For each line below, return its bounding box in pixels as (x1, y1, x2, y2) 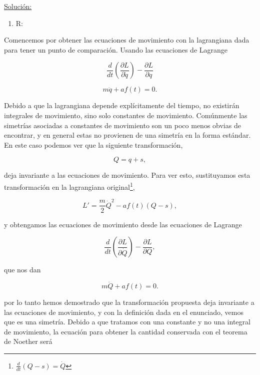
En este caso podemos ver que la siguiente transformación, (4, 139, 183, 150)
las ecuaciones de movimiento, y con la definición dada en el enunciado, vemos (4, 306, 243, 317)
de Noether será (4, 336, 52, 346)
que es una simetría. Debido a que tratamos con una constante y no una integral (4, 316, 250, 327)
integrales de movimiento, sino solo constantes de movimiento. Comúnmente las (4, 110, 247, 120)
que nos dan (4, 264, 41, 275)
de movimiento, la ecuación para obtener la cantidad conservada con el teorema (4, 326, 247, 336)
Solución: (4, 1, 32, 11)
